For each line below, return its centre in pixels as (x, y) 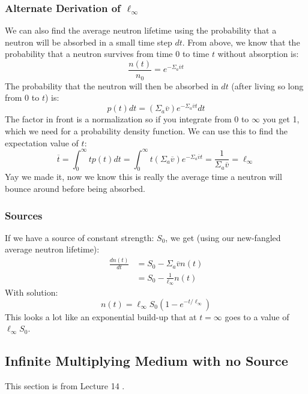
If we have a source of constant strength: (80, 237)
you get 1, (281, 119)
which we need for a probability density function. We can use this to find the (146, 130)
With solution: (32, 292)
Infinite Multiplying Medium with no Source (146, 361)
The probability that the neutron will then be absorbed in (112, 85)
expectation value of (42, 142)
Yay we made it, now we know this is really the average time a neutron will (143, 177)
